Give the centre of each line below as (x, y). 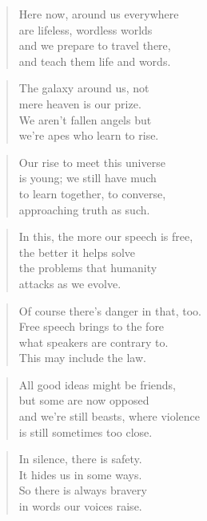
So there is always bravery (83, 490)
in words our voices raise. (80, 506)
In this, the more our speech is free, (106, 236)
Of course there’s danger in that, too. (110, 310)
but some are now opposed (84, 400)
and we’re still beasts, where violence (109, 416)
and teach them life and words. (95, 61)
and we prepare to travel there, (95, 45)
